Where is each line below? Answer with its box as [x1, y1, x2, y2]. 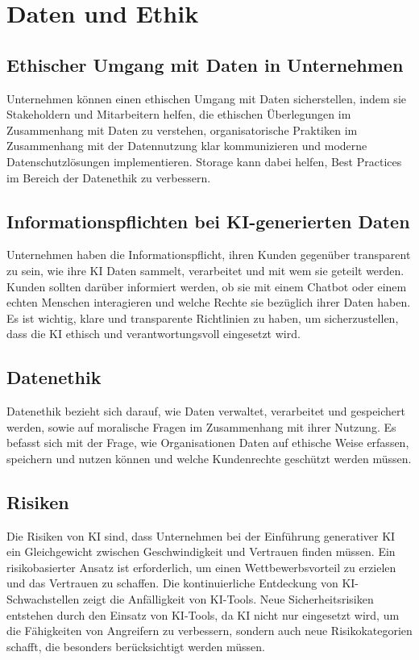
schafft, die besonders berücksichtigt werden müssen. [6, 637, 265, 654]
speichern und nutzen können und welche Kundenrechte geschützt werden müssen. [6, 449, 412, 466]
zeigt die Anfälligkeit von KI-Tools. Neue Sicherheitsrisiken [82, 591, 374, 608]
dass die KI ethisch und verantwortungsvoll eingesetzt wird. [6, 325, 301, 342]
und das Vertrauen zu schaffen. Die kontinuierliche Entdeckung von [6, 574, 338, 591]
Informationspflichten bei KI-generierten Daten [6, 208, 410, 233]
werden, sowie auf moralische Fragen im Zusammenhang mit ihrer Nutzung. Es [6, 418, 396, 435]
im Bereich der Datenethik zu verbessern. [6, 169, 211, 186]
